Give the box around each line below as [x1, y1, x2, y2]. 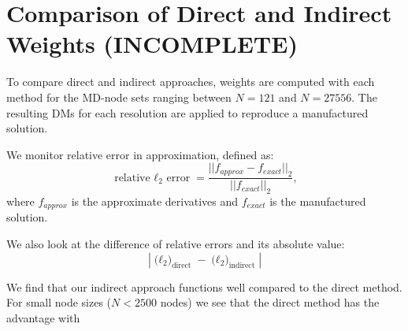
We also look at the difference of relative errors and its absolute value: [6, 235, 345, 251]
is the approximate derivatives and [71, 192, 239, 209]
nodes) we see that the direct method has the [160, 294, 380, 311]
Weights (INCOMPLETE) [6, 28, 298, 60]
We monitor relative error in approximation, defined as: [6, 146, 274, 162]
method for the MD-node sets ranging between [6, 88, 232, 105]
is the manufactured [269, 192, 366, 209]
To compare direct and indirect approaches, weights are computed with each [6, 73, 375, 90]
